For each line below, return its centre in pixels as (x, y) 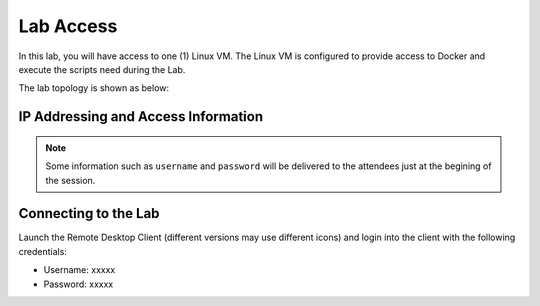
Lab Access (68, 26)
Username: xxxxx (79, 270)
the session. (70, 180)
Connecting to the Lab (89, 213)
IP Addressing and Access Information (141, 116)
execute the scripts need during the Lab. (102, 69)
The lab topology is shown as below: (94, 88)
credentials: (42, 251)
